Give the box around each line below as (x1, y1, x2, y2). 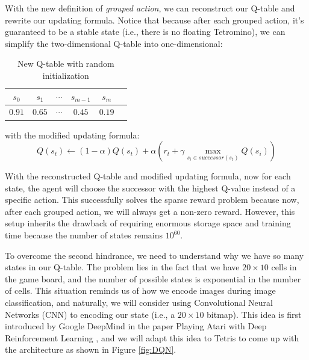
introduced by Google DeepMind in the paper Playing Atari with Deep (5, 320, 267, 332)
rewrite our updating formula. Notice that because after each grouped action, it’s (5, 13, 304, 26)
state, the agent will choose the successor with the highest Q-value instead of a (5, 181, 296, 194)
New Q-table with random (17, 57, 114, 70)
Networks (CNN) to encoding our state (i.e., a (5, 308, 175, 320)
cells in (271, 261, 297, 273)
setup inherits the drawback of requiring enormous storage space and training (5, 217, 291, 229)
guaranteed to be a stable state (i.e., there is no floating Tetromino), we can (5, 25, 286, 38)
